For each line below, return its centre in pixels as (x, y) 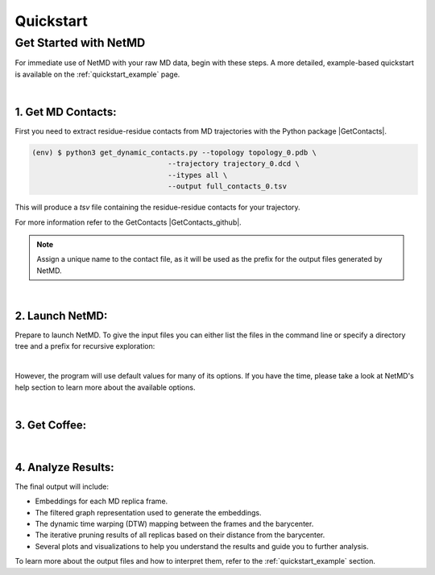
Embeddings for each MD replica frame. (101, 501)
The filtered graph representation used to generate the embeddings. (148, 512)
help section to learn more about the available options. (105, 387)
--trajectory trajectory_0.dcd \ (234, 164)
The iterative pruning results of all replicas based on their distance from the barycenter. (180, 535)
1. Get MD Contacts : (66, 112)
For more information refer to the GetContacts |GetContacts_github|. (128, 222)
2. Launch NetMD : (61, 315)
